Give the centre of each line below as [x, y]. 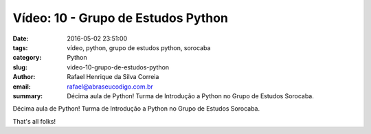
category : [27, 58]
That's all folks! [34, 121]
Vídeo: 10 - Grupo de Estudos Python [120, 18]
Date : [21, 38]
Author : [24, 77]
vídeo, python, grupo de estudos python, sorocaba [139, 47]
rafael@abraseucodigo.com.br [110, 87]
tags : [20, 47]
